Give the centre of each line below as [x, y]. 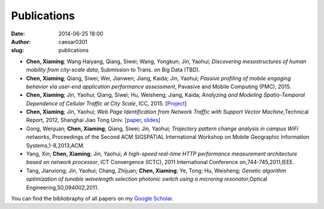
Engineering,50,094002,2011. [62, 187]
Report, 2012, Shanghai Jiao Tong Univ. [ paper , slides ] [93, 120]
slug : [17, 50]
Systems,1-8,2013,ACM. [55, 145]
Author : [21, 41]
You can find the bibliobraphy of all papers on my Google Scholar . [92, 198]
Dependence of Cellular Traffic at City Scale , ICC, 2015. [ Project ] [106, 103]
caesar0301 [73, 41]
